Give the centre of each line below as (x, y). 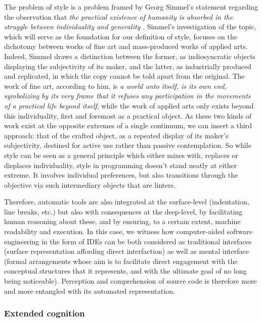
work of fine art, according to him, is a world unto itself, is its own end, (115, 86)
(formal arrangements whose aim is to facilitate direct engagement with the (121, 261)
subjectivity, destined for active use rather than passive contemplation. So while (128, 145)
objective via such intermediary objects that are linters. (90, 184)
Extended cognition (45, 313)
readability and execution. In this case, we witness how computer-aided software (128, 231)
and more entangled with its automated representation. (90, 290)
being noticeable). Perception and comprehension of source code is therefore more (130, 281)
